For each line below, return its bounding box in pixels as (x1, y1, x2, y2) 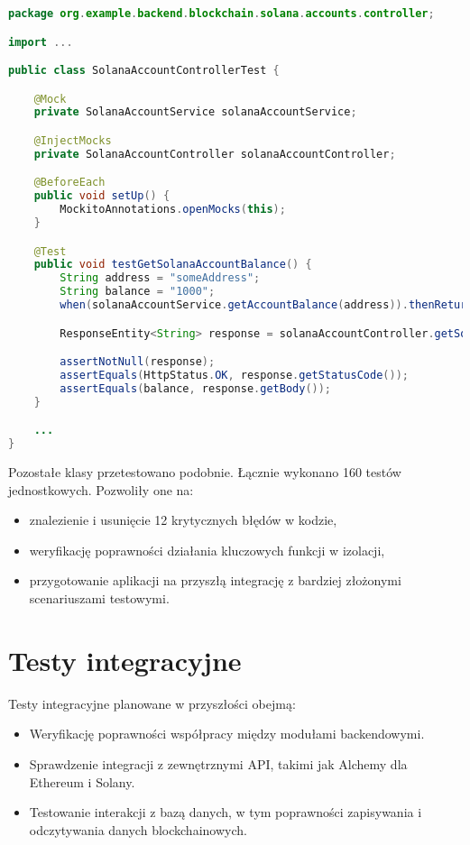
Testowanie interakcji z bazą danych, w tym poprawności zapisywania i (29, 803, 422, 822)
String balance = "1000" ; (60, 285, 216, 299)
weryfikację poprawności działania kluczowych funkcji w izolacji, (29, 540, 385, 559)
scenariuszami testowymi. (29, 589, 170, 607)
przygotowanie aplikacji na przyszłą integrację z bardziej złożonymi (29, 571, 401, 590)
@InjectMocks (33, 134, 112, 147)
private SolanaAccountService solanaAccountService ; (33, 106, 357, 119)
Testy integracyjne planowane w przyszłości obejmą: (8, 693, 296, 712)
